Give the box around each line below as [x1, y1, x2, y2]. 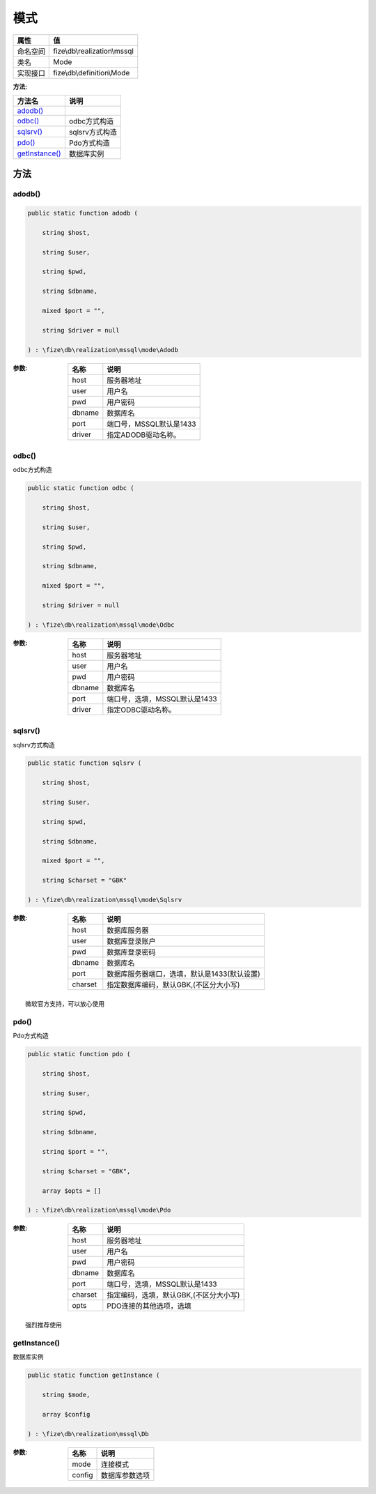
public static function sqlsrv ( [27, 759, 142, 767]
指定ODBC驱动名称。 [107, 705, 176, 715]
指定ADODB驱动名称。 [107, 429, 181, 439]
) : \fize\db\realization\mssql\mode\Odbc [27, 620, 175, 629]
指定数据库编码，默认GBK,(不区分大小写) [107, 980, 240, 989]
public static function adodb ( [27, 209, 139, 218]
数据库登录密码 [107, 947, 156, 956]
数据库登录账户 [107, 936, 156, 946]
